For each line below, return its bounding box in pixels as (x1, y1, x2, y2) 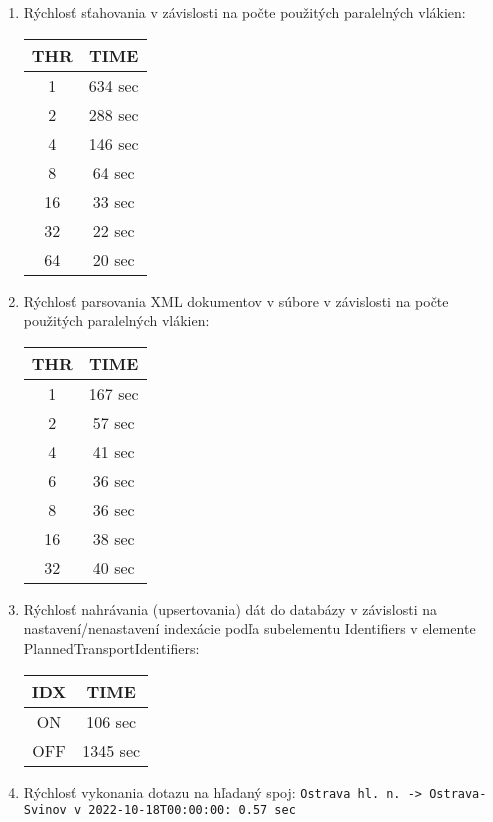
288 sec (88, 102, 139, 126)
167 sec (88, 381, 139, 405)
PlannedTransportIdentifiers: (23, 637, 200, 658)
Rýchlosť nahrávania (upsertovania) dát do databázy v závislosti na (23, 598, 438, 619)
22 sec (92, 218, 135, 242)
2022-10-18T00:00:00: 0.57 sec (88, 803, 296, 818)
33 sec (92, 189, 135, 213)
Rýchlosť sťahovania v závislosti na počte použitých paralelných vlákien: (23, 2, 466, 22)
